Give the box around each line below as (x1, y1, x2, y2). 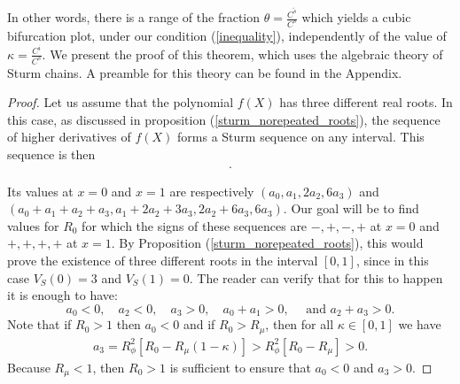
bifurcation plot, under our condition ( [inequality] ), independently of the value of (7, 27, 447, 45)
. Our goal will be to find (283, 199, 419, 218)
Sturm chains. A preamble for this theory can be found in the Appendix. (7, 63, 402, 81)
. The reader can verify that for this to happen (189, 268, 443, 287)
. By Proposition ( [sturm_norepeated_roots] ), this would (111, 234, 424, 252)
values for (7, 216, 59, 234)
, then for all (265, 315, 334, 334)
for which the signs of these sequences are (82, 216, 308, 234)
